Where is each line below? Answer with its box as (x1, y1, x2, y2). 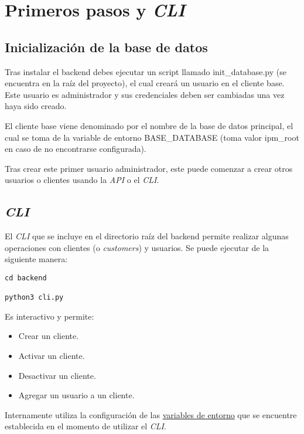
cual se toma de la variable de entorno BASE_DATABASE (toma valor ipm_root (5, 131, 299, 143)
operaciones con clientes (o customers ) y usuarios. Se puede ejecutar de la (5, 241, 269, 253)
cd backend (5, 273, 47, 282)
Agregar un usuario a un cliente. (18, 389, 135, 401)
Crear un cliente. (18, 330, 79, 342)
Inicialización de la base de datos (5, 38, 208, 56)
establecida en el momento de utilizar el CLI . (5, 420, 166, 432)
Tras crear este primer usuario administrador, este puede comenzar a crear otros (5, 162, 293, 174)
